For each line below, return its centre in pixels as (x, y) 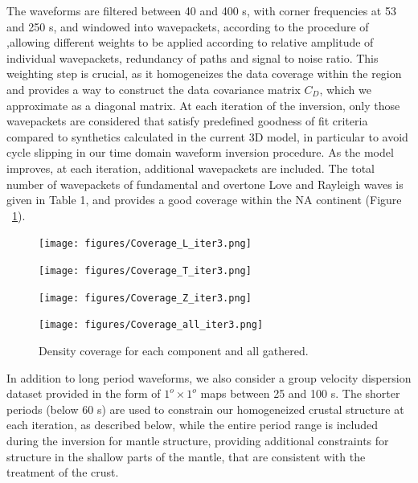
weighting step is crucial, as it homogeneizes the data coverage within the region (204, 74)
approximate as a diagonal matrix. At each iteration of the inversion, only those (203, 105)
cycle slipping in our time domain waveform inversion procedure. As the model (200, 152)
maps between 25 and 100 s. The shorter (300, 393)
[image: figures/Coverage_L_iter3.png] (145, 244)
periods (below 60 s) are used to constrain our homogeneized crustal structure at (205, 409)
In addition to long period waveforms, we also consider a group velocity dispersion (209, 377)
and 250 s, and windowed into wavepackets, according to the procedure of (188, 26)
